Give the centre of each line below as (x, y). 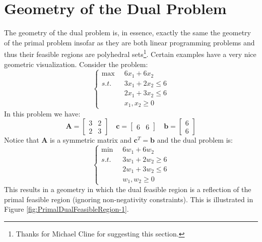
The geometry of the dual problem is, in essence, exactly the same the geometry (127, 33)
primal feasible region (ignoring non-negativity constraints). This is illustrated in (129, 199)
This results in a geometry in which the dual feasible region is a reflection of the (128, 189)
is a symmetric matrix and (91, 140)
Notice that (22, 140)
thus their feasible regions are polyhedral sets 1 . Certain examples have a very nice (130, 53)
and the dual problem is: (195, 140)
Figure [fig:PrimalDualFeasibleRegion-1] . (67, 209)
